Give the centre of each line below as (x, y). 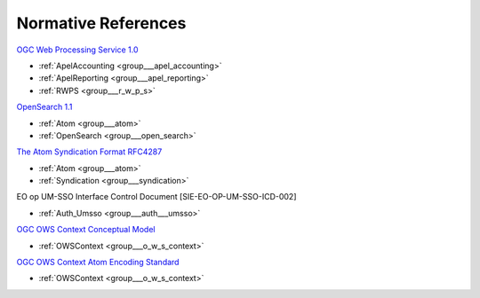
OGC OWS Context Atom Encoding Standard (98, 263)
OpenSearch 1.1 (44, 107)
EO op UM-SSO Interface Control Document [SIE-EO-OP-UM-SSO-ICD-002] (156, 197)
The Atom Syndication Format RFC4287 (89, 152)
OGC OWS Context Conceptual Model (86, 230)
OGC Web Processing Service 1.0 (77, 50)
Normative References (101, 23)
